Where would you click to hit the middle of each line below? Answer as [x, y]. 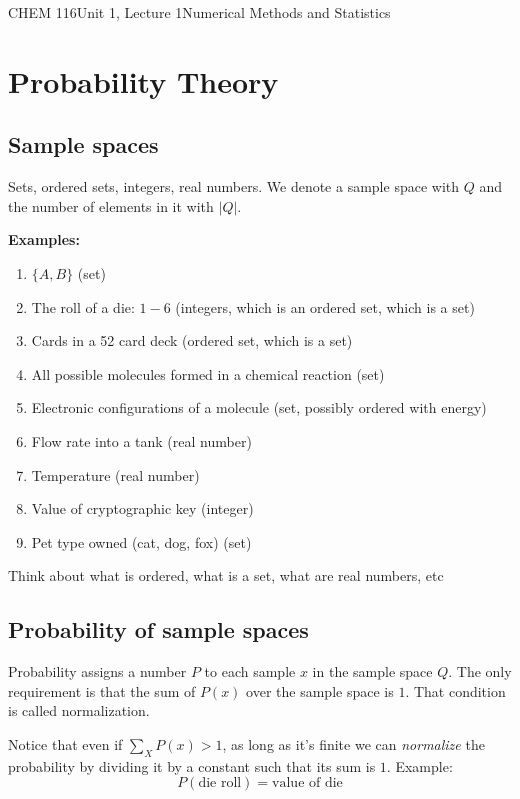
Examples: [44, 239]
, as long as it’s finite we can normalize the [353, 743]
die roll [220, 783]
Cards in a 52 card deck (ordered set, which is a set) [192, 340]
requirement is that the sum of [102, 690]
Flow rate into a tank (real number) [141, 440]
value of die [307, 783]
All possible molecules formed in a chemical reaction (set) [208, 373]
